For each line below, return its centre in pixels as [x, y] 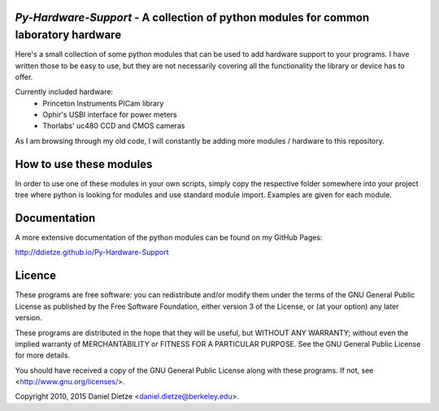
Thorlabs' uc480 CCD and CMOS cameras [114, 126]
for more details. [43, 355]
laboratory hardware [68, 35]
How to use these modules [84, 164]
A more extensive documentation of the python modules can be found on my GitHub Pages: [169, 238]
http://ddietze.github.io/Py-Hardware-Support [92, 253]
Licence [36, 276]
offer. [24, 76]
